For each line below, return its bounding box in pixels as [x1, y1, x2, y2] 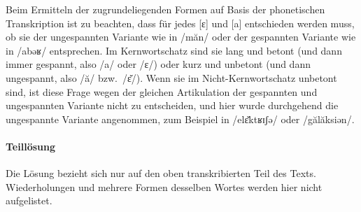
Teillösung [6, 139, 55, 153]
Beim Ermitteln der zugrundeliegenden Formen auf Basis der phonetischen [6, 2, 325, 16]
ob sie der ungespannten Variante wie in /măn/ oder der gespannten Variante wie [6, 29, 356, 44]
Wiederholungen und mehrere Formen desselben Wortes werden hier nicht [6, 179, 323, 194]
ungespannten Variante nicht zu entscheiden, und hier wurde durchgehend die [6, 98, 339, 113]
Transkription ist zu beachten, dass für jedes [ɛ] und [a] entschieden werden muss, [6, 15, 355, 30]
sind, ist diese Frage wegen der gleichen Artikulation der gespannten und [6, 84, 318, 99]
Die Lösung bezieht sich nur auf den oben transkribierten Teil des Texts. [6, 166, 316, 181]
